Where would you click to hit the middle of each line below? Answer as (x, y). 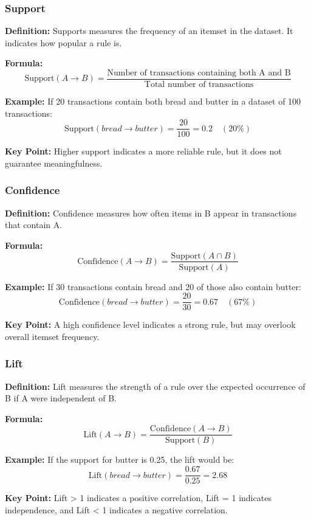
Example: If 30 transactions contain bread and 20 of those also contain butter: (153, 286)
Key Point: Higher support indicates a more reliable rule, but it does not (143, 151)
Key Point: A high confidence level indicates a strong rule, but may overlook (150, 324)
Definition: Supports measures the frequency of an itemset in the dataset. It (149, 31)
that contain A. (34, 225)
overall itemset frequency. (52, 336)
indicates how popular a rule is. (63, 42)
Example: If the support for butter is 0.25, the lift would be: (120, 459)
